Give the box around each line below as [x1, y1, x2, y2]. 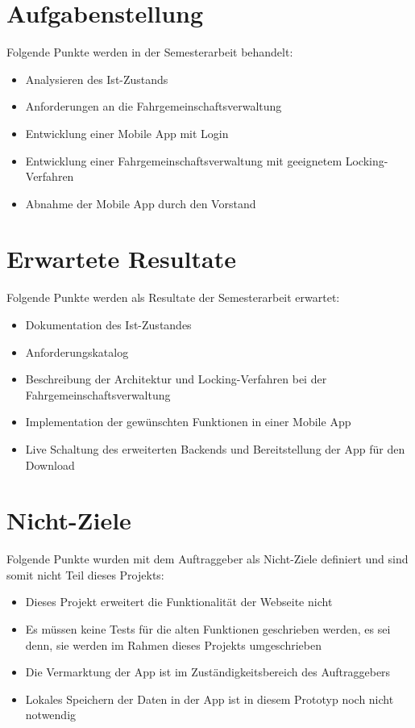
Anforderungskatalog [25, 343, 129, 360]
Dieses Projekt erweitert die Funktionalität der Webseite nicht [25, 593, 333, 610]
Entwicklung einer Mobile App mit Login [25, 124, 229, 141]
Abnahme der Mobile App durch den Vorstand [25, 195, 256, 211]
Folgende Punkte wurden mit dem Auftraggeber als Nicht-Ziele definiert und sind [6, 550, 409, 567]
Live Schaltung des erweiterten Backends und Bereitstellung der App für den [25, 440, 405, 457]
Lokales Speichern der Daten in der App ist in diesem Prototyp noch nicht [25, 690, 394, 707]
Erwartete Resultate [6, 242, 236, 275]
